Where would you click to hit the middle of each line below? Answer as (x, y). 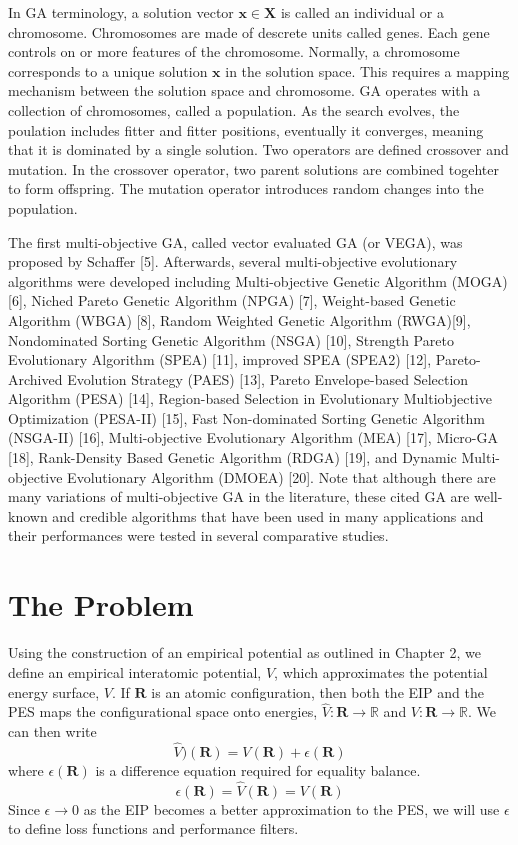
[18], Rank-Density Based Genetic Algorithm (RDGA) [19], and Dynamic (232, 457)
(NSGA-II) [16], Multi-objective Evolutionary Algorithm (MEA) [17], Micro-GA (253, 437)
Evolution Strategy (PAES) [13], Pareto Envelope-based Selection (268, 378)
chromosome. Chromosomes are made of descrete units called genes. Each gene (249, 31)
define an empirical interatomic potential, (135, 671)
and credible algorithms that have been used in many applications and (268, 515)
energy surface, (54, 691)
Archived (35, 378)
